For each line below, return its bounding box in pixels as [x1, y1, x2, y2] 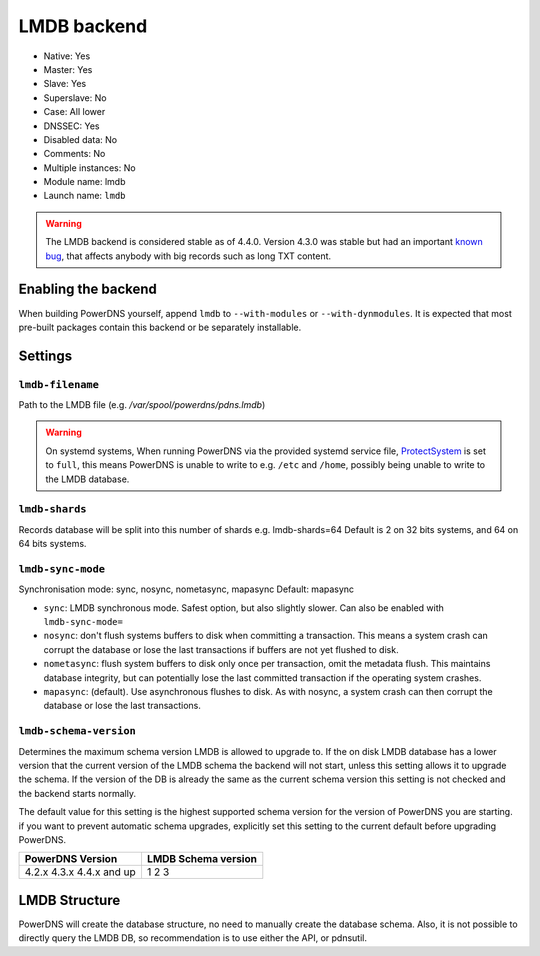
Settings [18, 347, 73, 364]
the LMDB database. [45, 473, 130, 485]
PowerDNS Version [24, 852, 118, 866]
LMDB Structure [18, 891, 121, 909]
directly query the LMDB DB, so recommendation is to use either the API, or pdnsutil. [18, 932, 367, 944]
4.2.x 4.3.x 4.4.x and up [24, 865, 137, 879]
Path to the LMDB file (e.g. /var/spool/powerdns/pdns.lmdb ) [18, 399, 266, 411]
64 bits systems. [18, 538, 87, 550]
